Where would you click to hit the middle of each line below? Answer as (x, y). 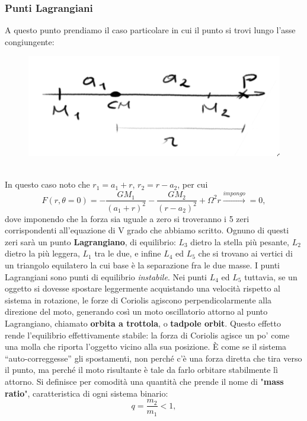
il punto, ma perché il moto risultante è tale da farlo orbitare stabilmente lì (141, 370)
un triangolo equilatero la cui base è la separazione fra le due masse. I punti (143, 265)
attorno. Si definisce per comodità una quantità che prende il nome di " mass (144, 381)
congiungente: (30, 41)
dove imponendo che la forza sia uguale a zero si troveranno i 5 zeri (127, 218)
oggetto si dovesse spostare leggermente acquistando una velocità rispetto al (143, 288)
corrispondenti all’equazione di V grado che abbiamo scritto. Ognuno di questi (147, 230)
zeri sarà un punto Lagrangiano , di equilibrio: (90, 241)
